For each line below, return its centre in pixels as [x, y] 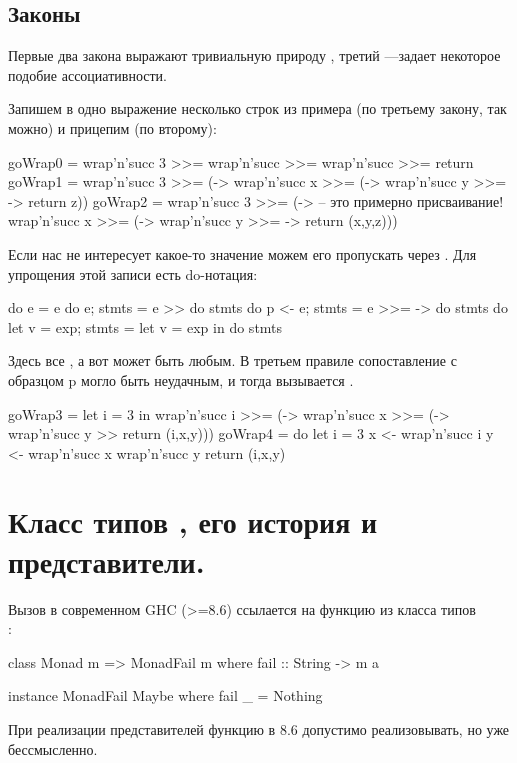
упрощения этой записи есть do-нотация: [133, 273]
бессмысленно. [53, 748]
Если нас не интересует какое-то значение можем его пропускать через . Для [242, 253]
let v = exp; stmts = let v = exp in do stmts [145, 326]
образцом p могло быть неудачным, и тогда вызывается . [181, 379]
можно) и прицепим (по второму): [112, 127]
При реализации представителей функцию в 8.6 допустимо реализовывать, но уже [259, 728]
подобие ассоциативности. [87, 74]
